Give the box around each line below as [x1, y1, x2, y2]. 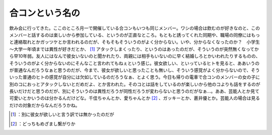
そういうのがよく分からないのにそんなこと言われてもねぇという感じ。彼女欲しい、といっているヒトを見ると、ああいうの [9, 60, 259, 66]
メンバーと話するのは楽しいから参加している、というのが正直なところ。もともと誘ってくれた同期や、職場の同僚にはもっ [9, 32, 260, 38]
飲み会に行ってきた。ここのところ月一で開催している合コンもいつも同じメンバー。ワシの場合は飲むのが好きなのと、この [9, 25, 260, 31]
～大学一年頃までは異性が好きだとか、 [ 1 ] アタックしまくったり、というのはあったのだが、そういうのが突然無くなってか [9, 46, 259, 52]
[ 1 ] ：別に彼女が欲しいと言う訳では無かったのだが [11, 111, 114, 117]
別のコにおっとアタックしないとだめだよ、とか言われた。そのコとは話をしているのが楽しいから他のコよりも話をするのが [9, 81, 260, 87]
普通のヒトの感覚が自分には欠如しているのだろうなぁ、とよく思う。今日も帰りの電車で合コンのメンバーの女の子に [22, 74, 260, 80]
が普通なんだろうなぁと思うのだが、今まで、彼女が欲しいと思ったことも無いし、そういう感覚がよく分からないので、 [9, 67, 251, 73]
